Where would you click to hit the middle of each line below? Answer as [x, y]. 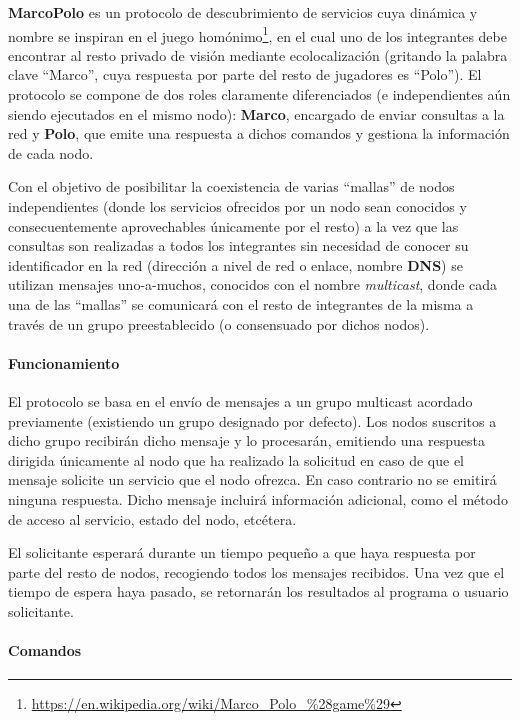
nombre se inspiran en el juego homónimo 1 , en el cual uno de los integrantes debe [257, 34]
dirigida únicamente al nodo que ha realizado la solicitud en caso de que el [236, 459]
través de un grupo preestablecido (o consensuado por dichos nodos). [219, 323]
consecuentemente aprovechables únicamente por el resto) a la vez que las [233, 225]
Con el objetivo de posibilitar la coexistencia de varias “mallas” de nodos [231, 186]
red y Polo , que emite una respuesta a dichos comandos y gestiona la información [259, 133]
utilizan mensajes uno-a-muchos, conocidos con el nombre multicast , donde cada [253, 284]
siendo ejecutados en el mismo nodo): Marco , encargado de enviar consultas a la [256, 113]
